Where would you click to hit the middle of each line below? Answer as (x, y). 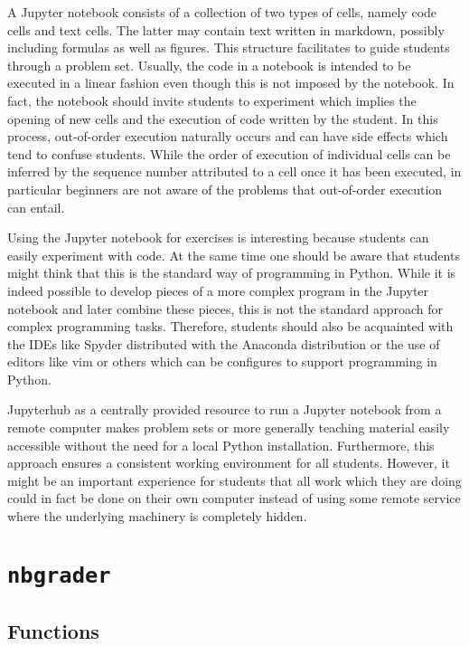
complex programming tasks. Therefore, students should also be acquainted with (230, 326)
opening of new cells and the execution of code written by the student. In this (223, 118)
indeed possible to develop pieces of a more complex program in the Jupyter (218, 290)
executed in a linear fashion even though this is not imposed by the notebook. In (231, 83)
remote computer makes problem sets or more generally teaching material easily (229, 427)
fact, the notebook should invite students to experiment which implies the (212, 100)
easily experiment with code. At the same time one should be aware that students (234, 255)
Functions (53, 630)
